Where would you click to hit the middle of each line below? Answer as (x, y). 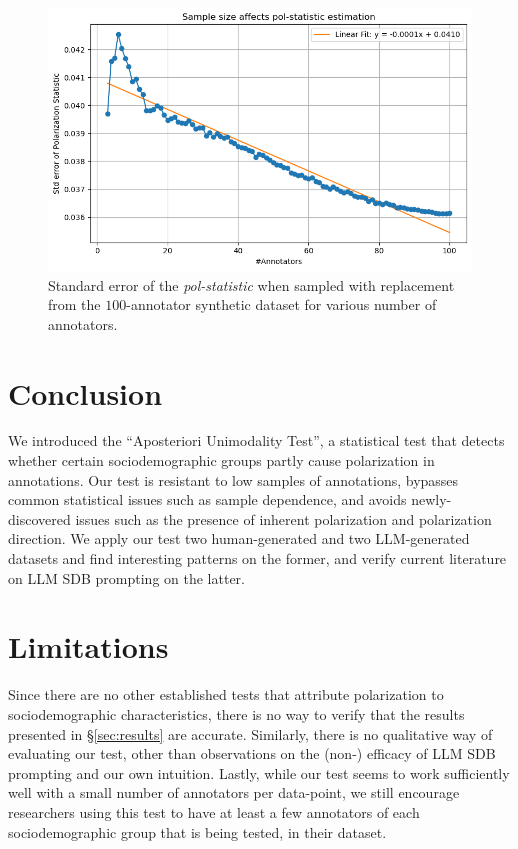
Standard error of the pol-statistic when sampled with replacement (251, 284)
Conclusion (85, 392)
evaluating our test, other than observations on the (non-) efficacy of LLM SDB (252, 753)
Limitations (88, 646)
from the (74, 304)
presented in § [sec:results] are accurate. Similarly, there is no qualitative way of (250, 733)
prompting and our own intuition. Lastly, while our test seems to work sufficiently (259, 772)
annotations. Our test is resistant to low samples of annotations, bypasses (233, 479)
